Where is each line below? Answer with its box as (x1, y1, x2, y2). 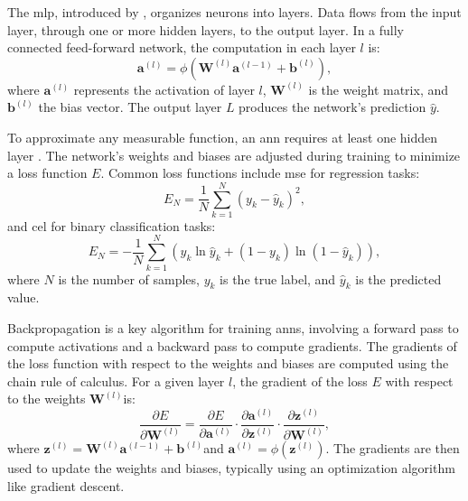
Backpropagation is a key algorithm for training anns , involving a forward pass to (7, 318, 459, 337)
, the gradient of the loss (232, 371, 368, 390)
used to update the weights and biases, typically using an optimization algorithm (7, 459, 455, 478)
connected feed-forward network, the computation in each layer (7, 38, 356, 57)
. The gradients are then (325, 439, 460, 458)
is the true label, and (220, 269, 336, 288)
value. (7, 288, 40, 307)
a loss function (7, 163, 88, 182)
